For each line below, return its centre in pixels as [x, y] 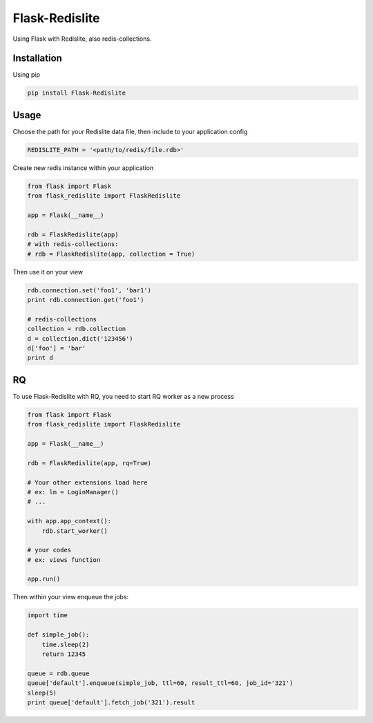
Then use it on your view [48, 272]
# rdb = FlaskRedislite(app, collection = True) [111, 254]
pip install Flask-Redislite [77, 93]
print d [40, 358]
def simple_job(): [58, 635]
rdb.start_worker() [75, 531]
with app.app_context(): [69, 521]
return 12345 [64, 654]
